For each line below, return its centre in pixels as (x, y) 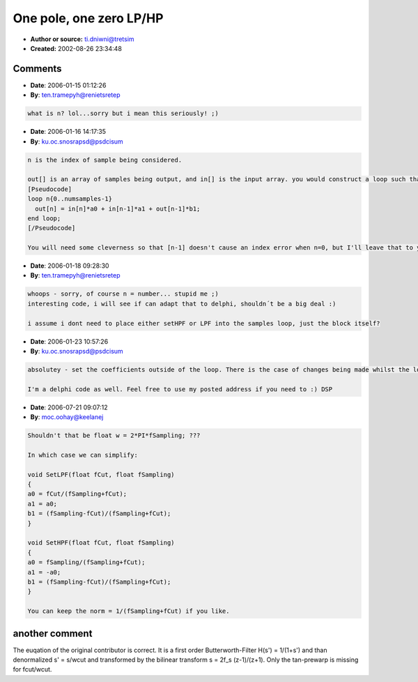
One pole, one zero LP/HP (88, 18)
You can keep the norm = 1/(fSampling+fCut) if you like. (129, 611)
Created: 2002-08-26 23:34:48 (76, 48)
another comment (53, 634)
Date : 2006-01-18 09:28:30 (70, 266)
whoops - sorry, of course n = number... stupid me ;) (123, 294)
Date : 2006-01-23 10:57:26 (69, 341)
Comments (37, 69)
